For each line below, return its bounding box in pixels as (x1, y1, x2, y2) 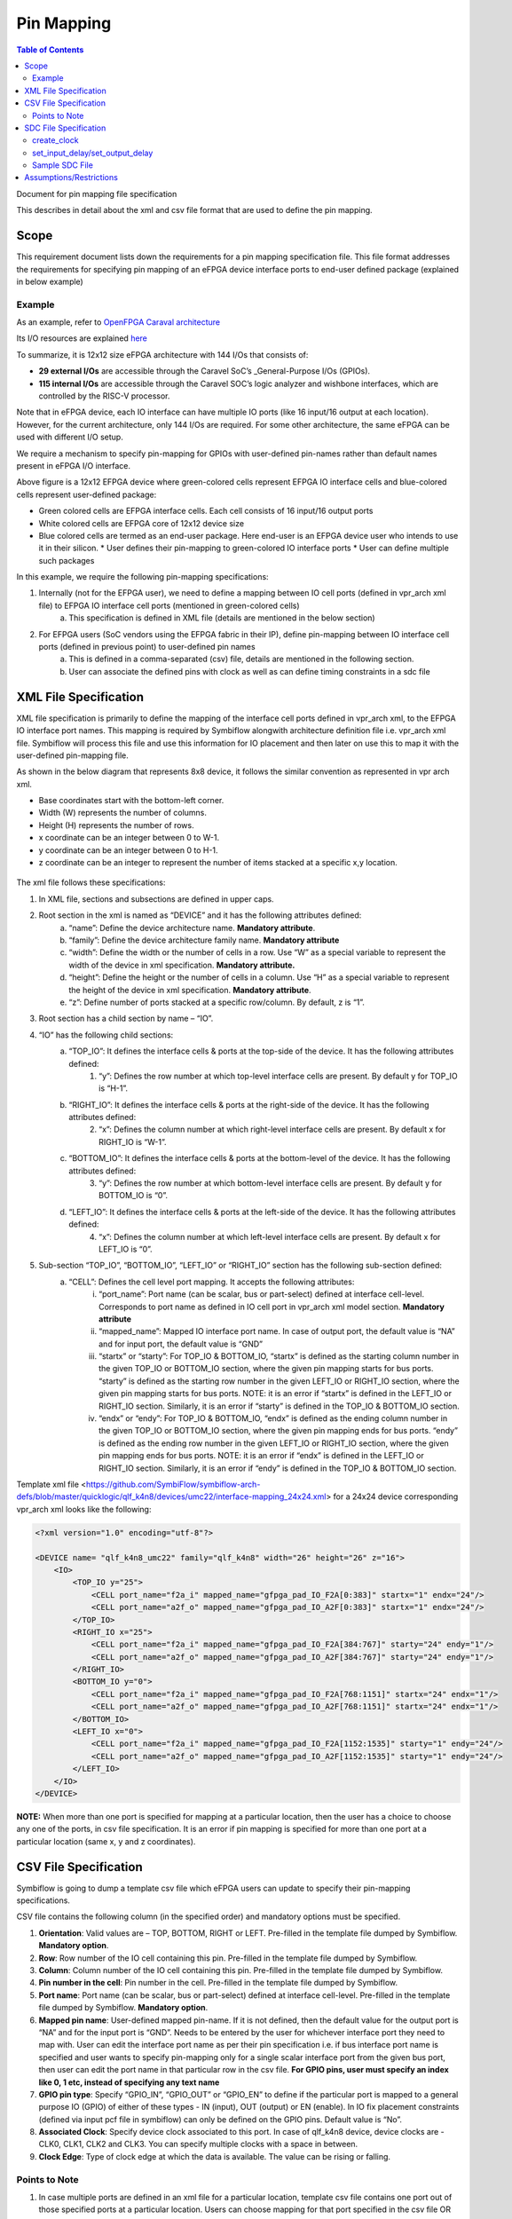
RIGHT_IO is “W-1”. (98, 1136, 168, 1147)
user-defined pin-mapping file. (16, 750, 129, 761)
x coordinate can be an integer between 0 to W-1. (38, 833, 220, 843)
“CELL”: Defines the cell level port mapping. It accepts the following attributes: (68, 1276, 355, 1287)
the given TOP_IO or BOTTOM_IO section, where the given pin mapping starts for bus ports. (98, 1363, 434, 1374)
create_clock (32, 135, 79, 146)
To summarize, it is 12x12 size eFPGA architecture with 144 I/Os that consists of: (16, 349, 309, 359)
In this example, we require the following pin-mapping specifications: (16, 572, 270, 582)
